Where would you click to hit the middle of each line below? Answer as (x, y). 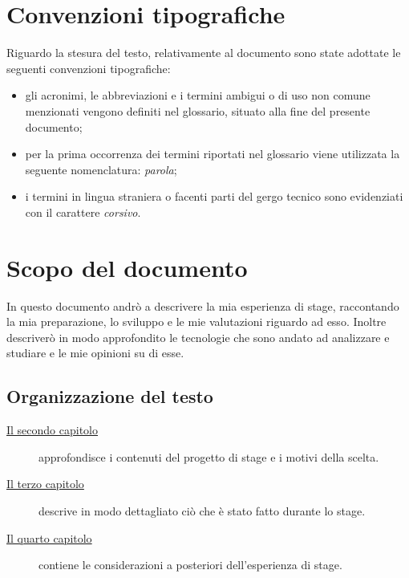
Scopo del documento (127, 267)
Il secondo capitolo (53, 430)
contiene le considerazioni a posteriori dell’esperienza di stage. (190, 565)
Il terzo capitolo (45, 484)
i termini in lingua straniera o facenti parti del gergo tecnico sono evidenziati (214, 196)
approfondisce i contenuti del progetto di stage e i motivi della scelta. (209, 456)
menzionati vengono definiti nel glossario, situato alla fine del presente (198, 110)
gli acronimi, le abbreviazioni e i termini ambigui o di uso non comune (198, 95)
